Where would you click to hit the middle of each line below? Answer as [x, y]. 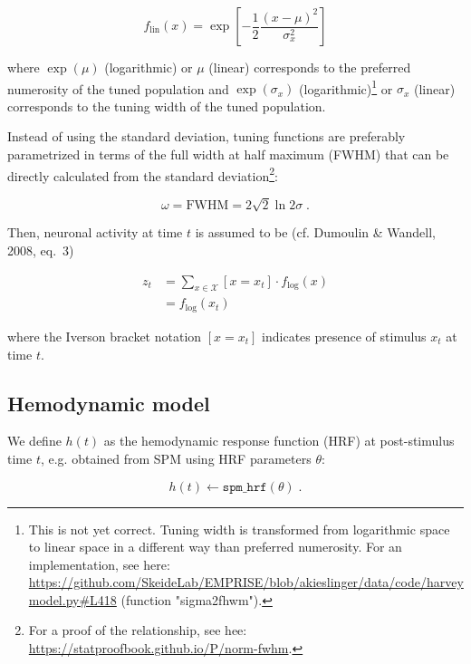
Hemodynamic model [109, 403]
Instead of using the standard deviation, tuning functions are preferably [207, 136]
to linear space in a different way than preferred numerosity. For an [215, 547]
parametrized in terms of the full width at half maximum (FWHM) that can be [228, 154]
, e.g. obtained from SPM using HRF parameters [176, 458]
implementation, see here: [99, 564]
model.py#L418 [72, 599]
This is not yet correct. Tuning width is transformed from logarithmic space [239, 529]
